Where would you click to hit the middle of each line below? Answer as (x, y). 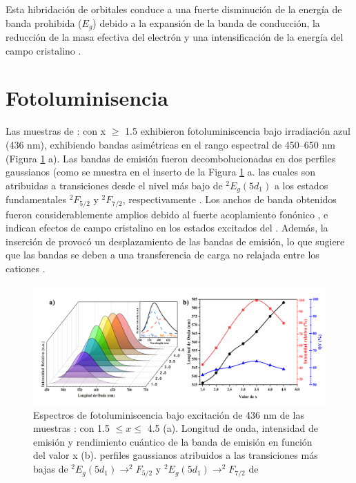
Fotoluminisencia (87, 98)
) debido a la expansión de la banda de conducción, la (206, 22)
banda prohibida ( (44, 22)
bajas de (51, 469)
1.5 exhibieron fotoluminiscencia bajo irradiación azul (238, 131)
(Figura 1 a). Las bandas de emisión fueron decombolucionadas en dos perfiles (171, 158)
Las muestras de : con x (56, 131)
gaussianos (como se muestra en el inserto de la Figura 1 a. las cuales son (160, 172)
